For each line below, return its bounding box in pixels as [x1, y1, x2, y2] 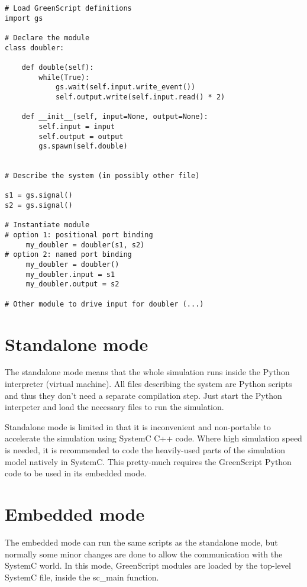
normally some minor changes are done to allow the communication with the [5, 547, 283, 560]
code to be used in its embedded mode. [5, 467, 147, 479]
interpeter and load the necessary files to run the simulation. [5, 401, 224, 413]
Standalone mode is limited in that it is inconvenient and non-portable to [5, 420, 271, 433]
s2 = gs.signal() [5, 201, 73, 210]
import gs [5, 14, 43, 22]
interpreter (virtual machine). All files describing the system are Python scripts [5, 378, 292, 390]
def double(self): [21, 63, 94, 72]
